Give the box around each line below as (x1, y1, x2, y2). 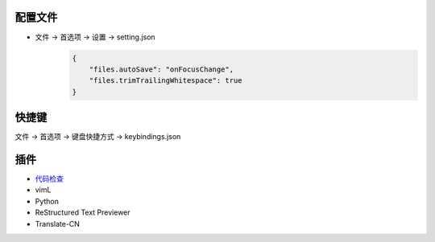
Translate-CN (35, 219, 81, 228)
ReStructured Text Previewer (35, 207, 130, 217)
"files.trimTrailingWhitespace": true (89, 76, 242, 85)
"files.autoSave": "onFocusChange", (89, 64, 234, 74)
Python (35, 196, 60, 206)
